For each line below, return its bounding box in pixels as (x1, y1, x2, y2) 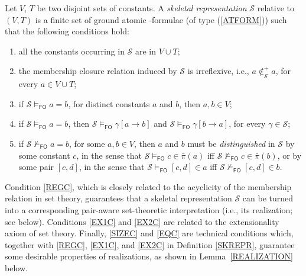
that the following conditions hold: (5, 25, 129, 37)
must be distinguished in (187, 137, 275, 149)
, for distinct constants (68, 97, 150, 110)
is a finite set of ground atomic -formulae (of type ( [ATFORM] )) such (35, 13, 287, 25)
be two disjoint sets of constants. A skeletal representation (37, 2, 247, 14)
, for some (69, 137, 105, 149)
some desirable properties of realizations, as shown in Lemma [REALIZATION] (5, 250, 293, 262)
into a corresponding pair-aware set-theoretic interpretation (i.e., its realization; (5, 203, 293, 216)
